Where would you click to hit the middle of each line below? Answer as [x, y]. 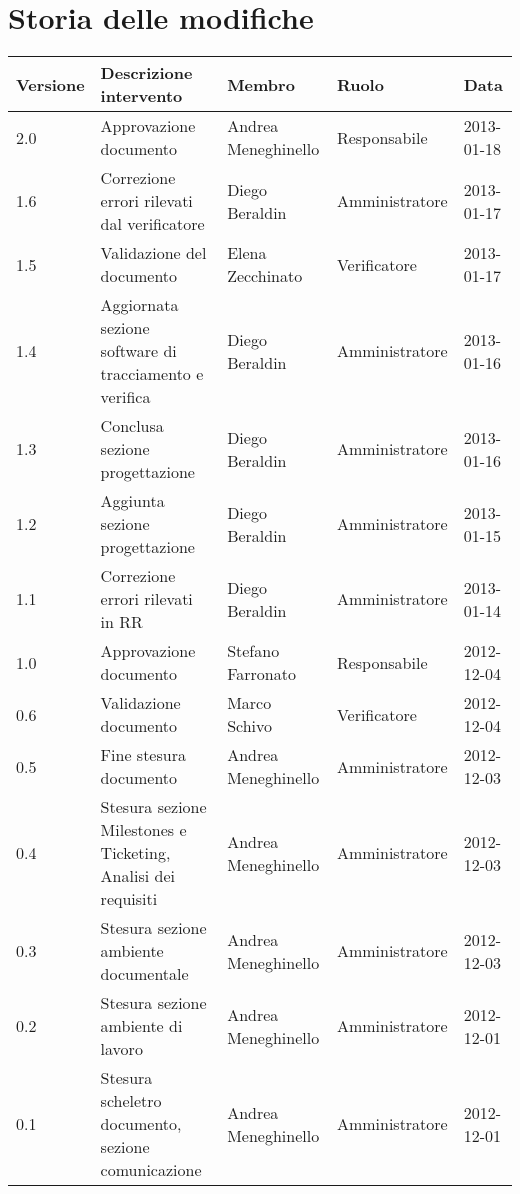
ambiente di [141, 1026]
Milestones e [143, 830]
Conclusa [132, 426]
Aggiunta [132, 501]
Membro [261, 84]
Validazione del [153, 253]
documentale [144, 974]
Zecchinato [265, 276]
